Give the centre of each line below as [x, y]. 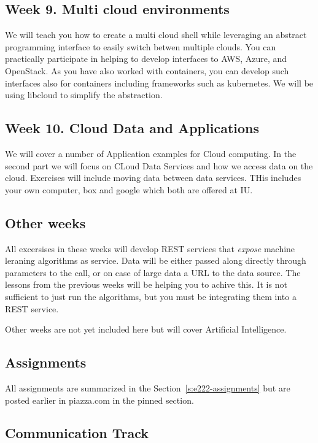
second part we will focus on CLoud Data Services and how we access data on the [159, 165]
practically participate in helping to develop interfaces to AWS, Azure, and [146, 59]
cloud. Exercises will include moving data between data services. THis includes [153, 178]
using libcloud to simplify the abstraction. [84, 95]
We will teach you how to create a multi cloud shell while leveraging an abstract [156, 35]
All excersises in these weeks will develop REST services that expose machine [150, 248]
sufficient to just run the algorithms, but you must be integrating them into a [151, 296]
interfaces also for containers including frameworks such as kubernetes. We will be [159, 83]
